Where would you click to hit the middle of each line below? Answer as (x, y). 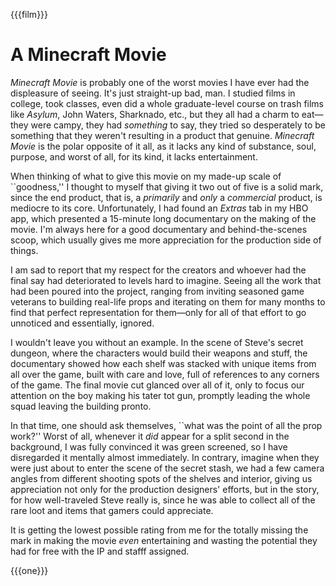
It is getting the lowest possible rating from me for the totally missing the (159, 530)
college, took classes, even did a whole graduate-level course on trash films (167, 103)
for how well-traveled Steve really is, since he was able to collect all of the (163, 500)
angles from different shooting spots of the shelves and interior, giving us (161, 478)
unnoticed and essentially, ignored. (82, 323)
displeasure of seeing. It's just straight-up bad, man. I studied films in (153, 93)
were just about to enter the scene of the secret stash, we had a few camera (167, 468)
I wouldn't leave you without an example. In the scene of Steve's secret (157, 342)
